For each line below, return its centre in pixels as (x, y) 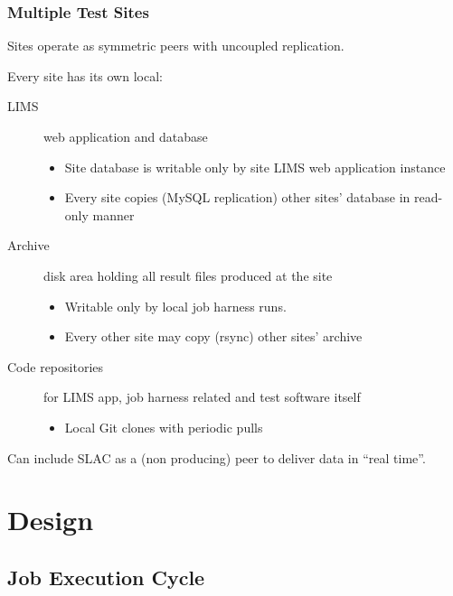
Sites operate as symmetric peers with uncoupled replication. (176, 46)
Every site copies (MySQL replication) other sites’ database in (237, 197)
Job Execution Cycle (106, 577)
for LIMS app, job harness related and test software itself (202, 397)
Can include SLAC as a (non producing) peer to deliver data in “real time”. (217, 457)
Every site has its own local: (85, 75)
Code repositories (56, 366)
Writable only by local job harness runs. (175, 306)
